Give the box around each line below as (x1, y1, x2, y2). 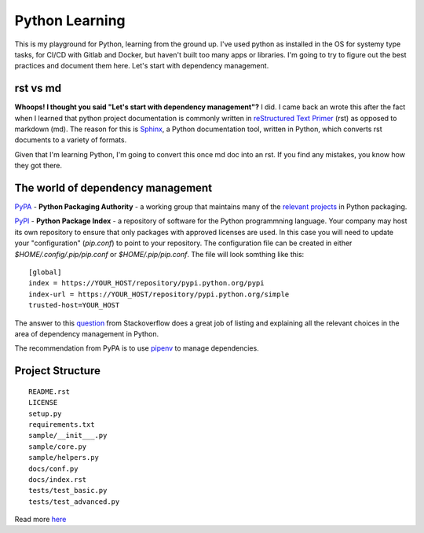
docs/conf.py (28, 464, 79, 473)
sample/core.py (28, 442, 87, 451)
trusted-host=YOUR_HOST (28, 301, 120, 310)
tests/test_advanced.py (28, 497, 120, 506)
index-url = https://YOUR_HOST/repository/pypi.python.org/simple (28, 289, 290, 299)
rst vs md (14, 82, 62, 95)
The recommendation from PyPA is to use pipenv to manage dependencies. (14, 344, 259, 353)
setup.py (28, 409, 62, 418)
